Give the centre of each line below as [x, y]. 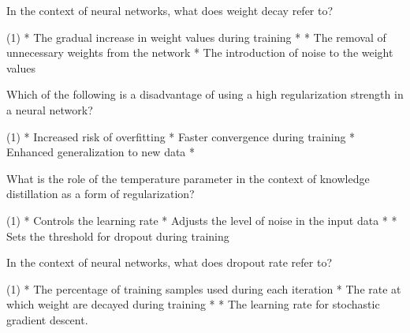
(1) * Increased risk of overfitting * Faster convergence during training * [181, 136]
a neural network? [50, 109]
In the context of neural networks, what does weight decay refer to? [170, 10]
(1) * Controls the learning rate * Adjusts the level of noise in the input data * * [202, 220]
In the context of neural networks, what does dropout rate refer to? [169, 262]
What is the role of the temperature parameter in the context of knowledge [188, 178]
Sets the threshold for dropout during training [118, 236]
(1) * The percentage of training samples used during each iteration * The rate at [204, 288]
